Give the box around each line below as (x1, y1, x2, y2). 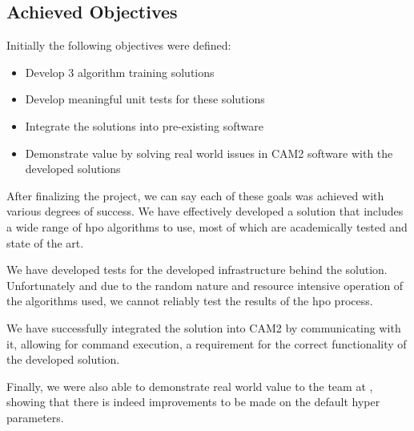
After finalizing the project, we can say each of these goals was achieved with (6, 187, 384, 203)
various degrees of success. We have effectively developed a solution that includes (6, 203, 404, 220)
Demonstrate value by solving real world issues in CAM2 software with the (25, 144, 393, 161)
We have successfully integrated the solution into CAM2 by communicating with (6, 319, 401, 336)
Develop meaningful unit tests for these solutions (25, 91, 265, 107)
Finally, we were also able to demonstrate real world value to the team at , (6, 377, 373, 394)
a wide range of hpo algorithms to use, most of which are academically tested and (6, 218, 408, 235)
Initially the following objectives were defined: (6, 37, 231, 54)
